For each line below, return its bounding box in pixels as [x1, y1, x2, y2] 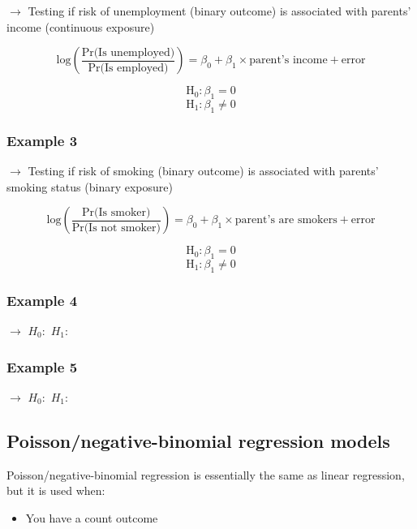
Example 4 [6, 290, 78, 310]
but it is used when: [6, 482, 105, 499]
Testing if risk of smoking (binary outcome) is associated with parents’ [28, 162, 379, 178]
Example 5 [6, 356, 78, 376]
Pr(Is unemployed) [81, 46, 175, 58]
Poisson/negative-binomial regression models [6, 428, 390, 453]
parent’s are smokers [234, 214, 337, 226]
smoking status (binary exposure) [6, 178, 173, 195]
